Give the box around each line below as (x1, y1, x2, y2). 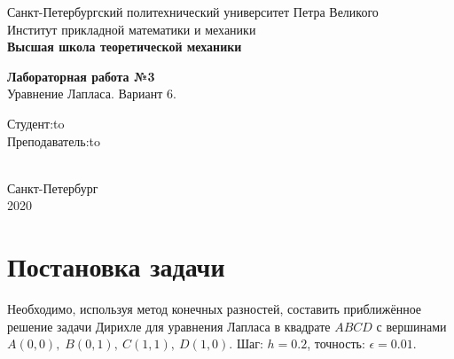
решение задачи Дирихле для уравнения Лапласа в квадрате (7, 316, 331, 335)
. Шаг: (229, 334, 263, 353)
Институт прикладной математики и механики (7, 20, 256, 38)
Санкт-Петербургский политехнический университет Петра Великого (7, 3, 379, 20)
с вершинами (376, 316, 447, 335)
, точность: (307, 334, 365, 353)
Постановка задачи (7, 248, 225, 285)
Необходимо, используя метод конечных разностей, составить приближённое (7, 300, 422, 318)
